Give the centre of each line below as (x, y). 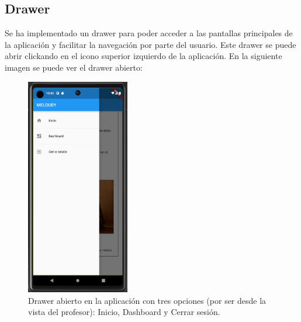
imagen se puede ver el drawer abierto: (74, 67)
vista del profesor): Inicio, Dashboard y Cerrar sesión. (124, 312)
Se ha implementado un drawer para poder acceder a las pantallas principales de (149, 33)
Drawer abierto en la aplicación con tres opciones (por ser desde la (147, 300)
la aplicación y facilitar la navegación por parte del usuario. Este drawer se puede (150, 44)
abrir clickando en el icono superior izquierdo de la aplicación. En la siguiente (143, 56)
